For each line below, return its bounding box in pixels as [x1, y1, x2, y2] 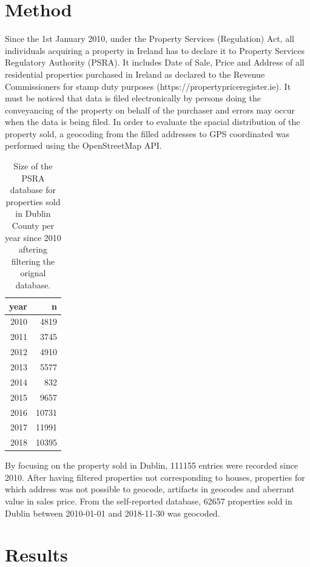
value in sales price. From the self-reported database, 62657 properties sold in [5, 495, 292, 508]
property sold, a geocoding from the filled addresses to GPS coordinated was [5, 127, 290, 140]
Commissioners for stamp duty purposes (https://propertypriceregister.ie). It [5, 80, 291, 92]
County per [12, 219, 55, 232]
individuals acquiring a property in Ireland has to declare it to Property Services [5, 44, 305, 56]
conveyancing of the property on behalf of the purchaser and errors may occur [5, 103, 295, 116]
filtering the [11, 254, 55, 267]
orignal [20, 267, 46, 279]
